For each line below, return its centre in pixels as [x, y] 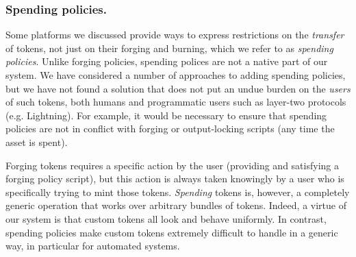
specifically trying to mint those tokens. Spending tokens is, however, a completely [178, 192]
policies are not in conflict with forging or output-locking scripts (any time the [170, 128]
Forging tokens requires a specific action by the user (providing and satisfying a [172, 165]
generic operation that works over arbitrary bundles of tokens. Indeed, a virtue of [176, 205]
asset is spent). [37, 142]
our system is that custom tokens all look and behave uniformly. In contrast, [166, 218]
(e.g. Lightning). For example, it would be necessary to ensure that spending [166, 115]
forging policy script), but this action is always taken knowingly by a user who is [175, 179]
